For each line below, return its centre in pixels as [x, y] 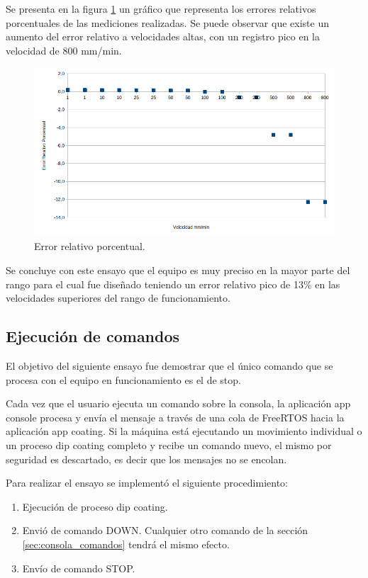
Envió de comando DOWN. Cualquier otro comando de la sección [165, 530]
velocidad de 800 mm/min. [64, 50]
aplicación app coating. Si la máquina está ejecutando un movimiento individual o [184, 431]
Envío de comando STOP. [79, 568]
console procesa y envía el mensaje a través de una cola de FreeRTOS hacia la [175, 417]
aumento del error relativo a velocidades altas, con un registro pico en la [163, 36]
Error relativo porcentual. [90, 246]
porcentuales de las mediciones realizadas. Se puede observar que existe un [167, 22]
